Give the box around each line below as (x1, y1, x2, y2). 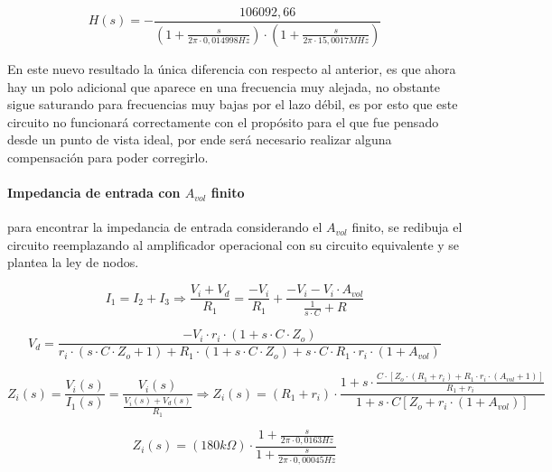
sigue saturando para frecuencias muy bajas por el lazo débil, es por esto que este (7, 95, 458, 114)
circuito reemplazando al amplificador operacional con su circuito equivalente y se (7, 235, 460, 254)
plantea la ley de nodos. (7, 253, 139, 272)
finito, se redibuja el (351, 217, 463, 236)
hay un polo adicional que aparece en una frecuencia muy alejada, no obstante (7, 77, 440, 96)
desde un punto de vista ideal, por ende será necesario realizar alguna (7, 130, 392, 149)
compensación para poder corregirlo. (7, 147, 209, 166)
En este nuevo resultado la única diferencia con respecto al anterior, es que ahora (7, 59, 456, 78)
